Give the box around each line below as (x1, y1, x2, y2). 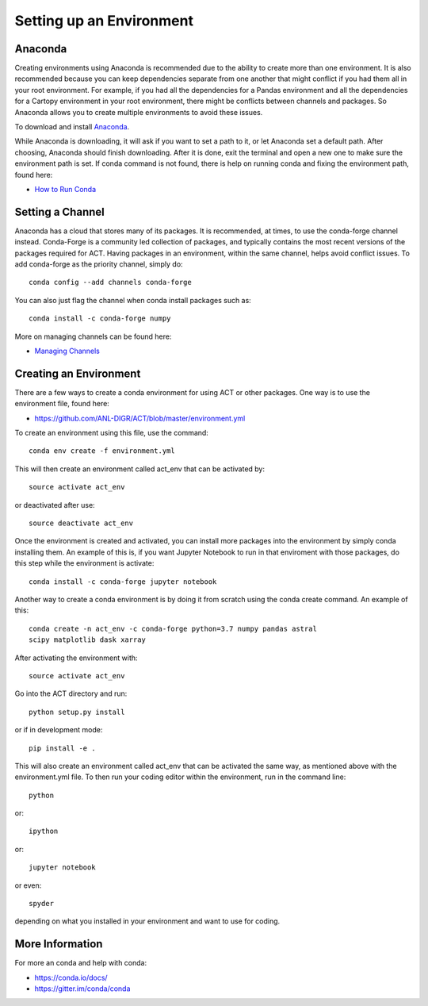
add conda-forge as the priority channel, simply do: (14, 259, 183, 269)
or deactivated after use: (14, 500, 95, 509)
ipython (29, 827, 59, 836)
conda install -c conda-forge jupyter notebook (29, 577, 217, 586)
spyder (29, 899, 55, 908)
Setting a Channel (14, 205, 105, 218)
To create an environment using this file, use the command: (14, 428, 209, 438)
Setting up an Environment (14, 12, 194, 29)
